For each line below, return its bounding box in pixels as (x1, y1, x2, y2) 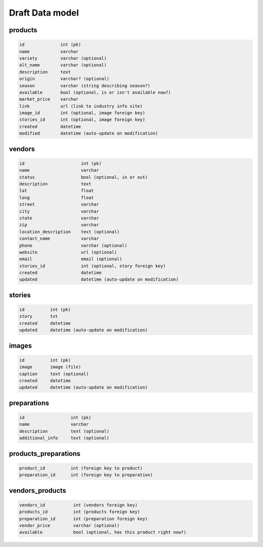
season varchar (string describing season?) (19, 83, 150, 88)
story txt (19, 314, 58, 319)
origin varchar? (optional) (19, 76, 110, 81)
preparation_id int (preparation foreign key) (19, 516, 148, 522)
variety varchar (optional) (19, 55, 107, 61)
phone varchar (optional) (19, 243, 128, 248)
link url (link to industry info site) (19, 103, 143, 109)
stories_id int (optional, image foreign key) (19, 117, 146, 122)
